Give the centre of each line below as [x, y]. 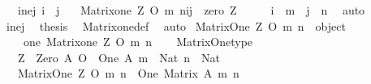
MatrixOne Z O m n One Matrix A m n [128, 73]
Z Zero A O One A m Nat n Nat [119, 57]
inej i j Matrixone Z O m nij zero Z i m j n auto [191, 10]
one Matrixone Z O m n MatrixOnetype [138, 42]
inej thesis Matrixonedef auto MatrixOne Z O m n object [176, 25]
